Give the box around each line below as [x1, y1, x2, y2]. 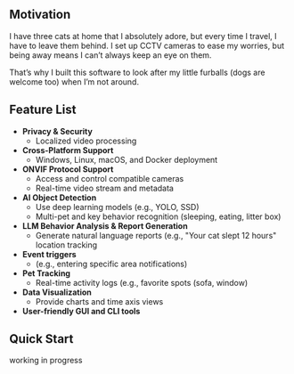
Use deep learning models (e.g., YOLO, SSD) [35, 201, 200, 212]
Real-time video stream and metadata [35, 183, 174, 193]
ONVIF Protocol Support [21, 164, 114, 175]
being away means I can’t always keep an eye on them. [9, 49, 212, 61]
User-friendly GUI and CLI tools [21, 305, 141, 316]
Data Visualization [21, 287, 92, 297]
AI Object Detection [21, 191, 97, 203]
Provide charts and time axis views [35, 296, 164, 306]
